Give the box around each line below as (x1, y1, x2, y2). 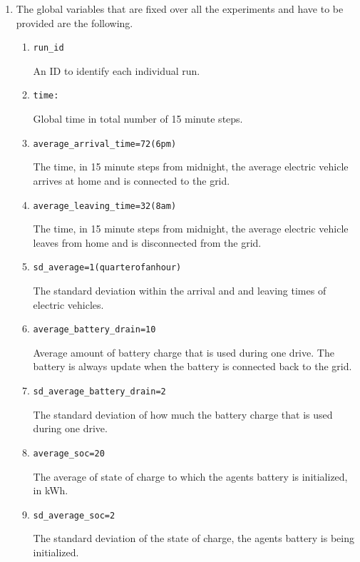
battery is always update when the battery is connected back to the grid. (33, 359, 352, 374)
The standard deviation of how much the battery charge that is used (33, 407, 333, 421)
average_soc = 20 (33, 448, 105, 459)
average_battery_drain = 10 (33, 325, 156, 335)
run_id (33, 43, 64, 53)
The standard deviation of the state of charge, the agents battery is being (33, 531, 354, 546)
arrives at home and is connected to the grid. (33, 173, 230, 188)
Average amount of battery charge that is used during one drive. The (33, 344, 334, 359)
